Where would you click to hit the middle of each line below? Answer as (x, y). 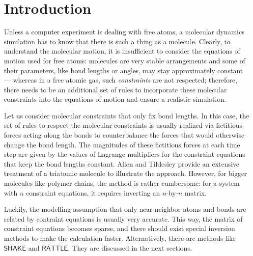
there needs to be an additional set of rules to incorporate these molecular (115, 89)
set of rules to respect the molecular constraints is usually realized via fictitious (123, 125)
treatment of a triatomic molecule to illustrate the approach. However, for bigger (126, 173)
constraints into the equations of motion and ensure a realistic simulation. (115, 99)
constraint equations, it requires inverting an (93, 192)
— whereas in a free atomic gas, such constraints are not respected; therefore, (121, 80)
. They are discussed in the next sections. (130, 247)
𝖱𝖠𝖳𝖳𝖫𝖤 (55, 248)
